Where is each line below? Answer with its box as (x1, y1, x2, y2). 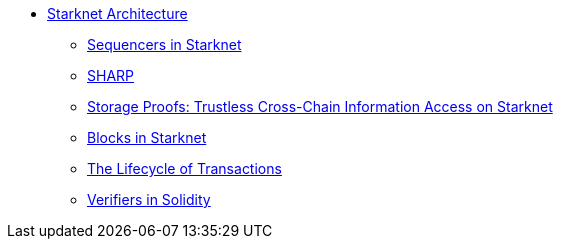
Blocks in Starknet (87, 129, 207, 146)
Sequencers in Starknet (87, 36, 242, 53)
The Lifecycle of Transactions (87, 160, 282, 177)
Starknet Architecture (47, 5, 188, 22)
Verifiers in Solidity (87, 191, 211, 208)
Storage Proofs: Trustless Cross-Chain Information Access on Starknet (87, 98, 553, 115)
